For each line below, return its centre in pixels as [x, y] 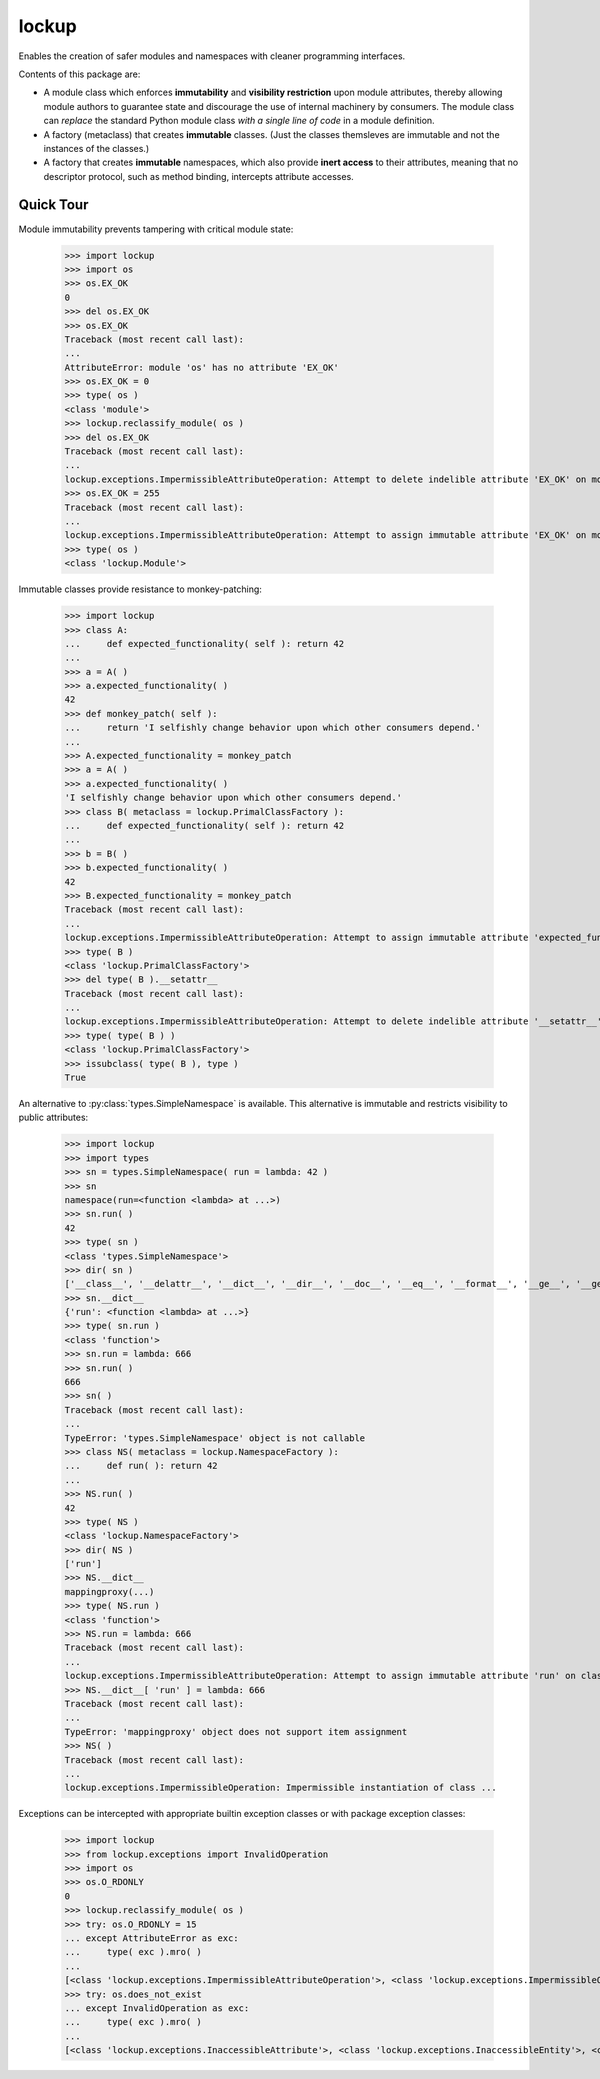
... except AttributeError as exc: [151, 1938]
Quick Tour [53, 205]
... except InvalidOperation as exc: [157, 2008]
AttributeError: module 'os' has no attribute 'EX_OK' [201, 367]
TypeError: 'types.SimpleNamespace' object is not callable [215, 1438]
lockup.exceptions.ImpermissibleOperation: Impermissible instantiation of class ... [280, 1788]
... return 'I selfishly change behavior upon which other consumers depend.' [273, 728]
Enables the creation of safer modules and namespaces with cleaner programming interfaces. [212, 56]
